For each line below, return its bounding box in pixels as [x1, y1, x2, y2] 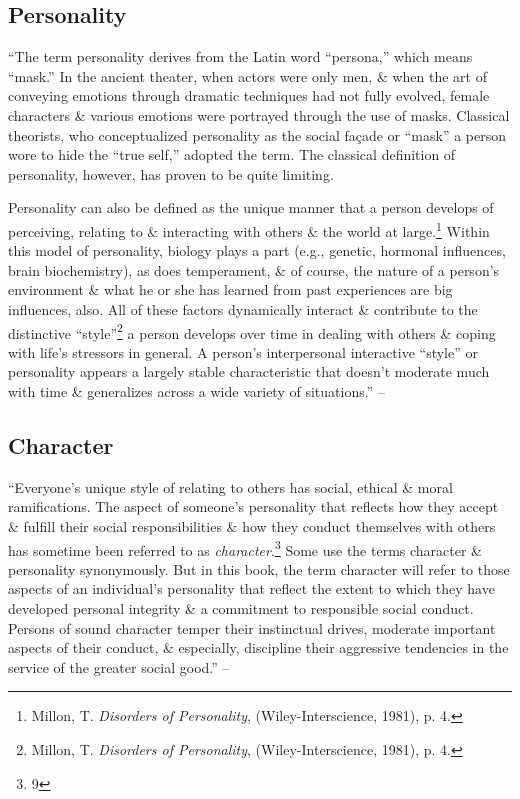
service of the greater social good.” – [8, 656, 230, 677]
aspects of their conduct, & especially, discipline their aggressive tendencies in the [8, 637, 509, 658]
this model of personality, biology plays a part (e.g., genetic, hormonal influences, [8, 240, 506, 261]
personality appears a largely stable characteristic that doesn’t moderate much [8, 361, 490, 382]
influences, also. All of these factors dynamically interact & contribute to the [8, 298, 478, 319]
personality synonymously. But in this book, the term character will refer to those [8, 558, 510, 579]
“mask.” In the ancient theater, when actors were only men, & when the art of [8, 65, 487, 86]
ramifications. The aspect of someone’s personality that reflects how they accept [8, 496, 499, 517]
